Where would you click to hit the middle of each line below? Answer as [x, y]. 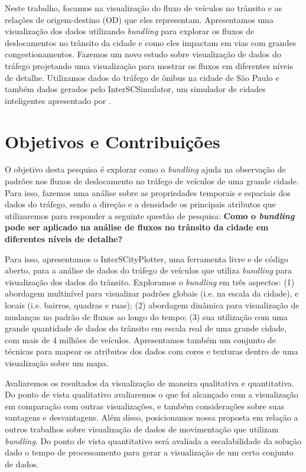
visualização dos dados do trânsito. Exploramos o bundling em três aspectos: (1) [150, 281]
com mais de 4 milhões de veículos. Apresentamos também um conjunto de [140, 339]
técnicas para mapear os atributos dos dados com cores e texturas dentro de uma [152, 351]
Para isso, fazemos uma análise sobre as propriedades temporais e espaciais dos [148, 192]
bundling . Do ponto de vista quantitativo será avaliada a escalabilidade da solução [153, 440]
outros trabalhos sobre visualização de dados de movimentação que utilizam [142, 429]
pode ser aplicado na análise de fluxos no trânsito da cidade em [137, 227]
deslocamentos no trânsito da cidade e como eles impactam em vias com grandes [151, 42]
